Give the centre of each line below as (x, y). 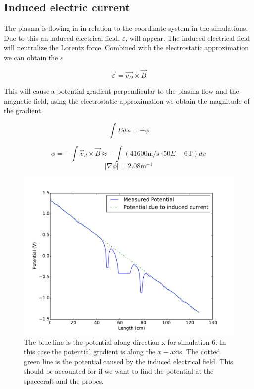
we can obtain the (31, 57)
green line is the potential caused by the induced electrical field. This (128, 361)
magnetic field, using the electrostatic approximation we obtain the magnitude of (127, 100)
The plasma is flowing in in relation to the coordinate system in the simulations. (126, 28)
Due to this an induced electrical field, (62, 37)
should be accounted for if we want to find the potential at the (119, 371)
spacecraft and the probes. (64, 381)
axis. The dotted (195, 352)
